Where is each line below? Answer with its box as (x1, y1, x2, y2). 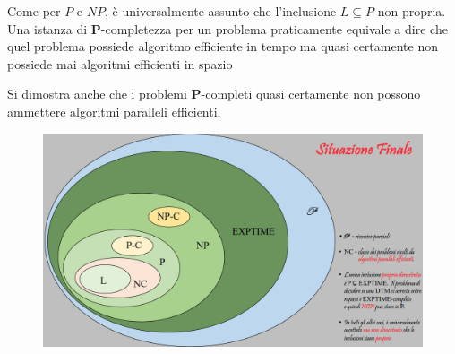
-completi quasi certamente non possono (201, 84, 421, 103)
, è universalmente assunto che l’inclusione (105, 2, 337, 20)
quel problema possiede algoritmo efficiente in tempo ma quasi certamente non (7, 37, 438, 56)
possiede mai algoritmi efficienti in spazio (7, 54, 233, 73)
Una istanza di (7, 19, 88, 38)
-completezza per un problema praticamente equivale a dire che (100, 19, 448, 38)
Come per (7, 2, 61, 20)
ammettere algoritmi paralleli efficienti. (7, 101, 221, 120)
